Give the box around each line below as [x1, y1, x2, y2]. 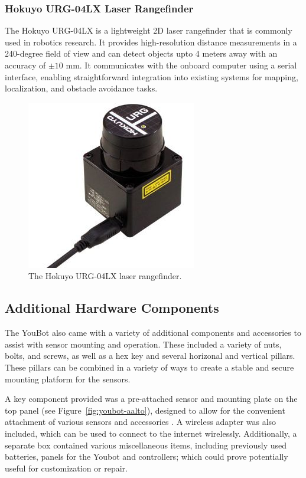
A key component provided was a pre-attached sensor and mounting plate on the [5, 392, 298, 405]
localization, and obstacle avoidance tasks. [5, 82, 158, 94]
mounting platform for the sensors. [5, 372, 131, 385]
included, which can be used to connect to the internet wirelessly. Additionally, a [5, 427, 297, 439]
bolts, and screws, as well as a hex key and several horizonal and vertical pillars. [5, 349, 295, 362]
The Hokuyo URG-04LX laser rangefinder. [28, 270, 182, 282]
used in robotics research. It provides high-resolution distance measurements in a [5, 35, 297, 48]
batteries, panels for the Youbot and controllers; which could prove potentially [5, 450, 288, 463]
